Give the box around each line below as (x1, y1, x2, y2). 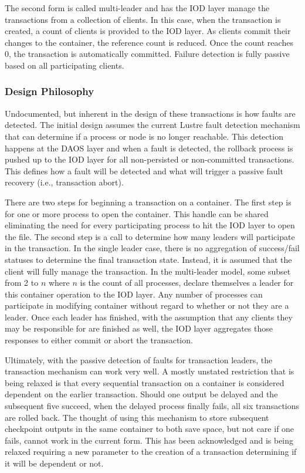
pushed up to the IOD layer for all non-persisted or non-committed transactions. (5, 153, 294, 165)
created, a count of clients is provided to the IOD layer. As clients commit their (5, 25, 291, 37)
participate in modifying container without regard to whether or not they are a (5, 299, 289, 312)
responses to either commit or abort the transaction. (5, 334, 193, 346)
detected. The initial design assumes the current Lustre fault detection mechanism (5, 119, 300, 131)
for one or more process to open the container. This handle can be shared (5, 207, 269, 219)
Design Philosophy (5, 84, 94, 99)
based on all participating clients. (5, 59, 124, 71)
